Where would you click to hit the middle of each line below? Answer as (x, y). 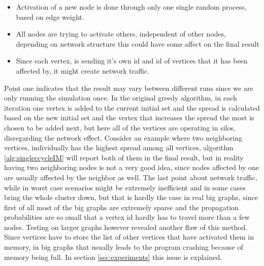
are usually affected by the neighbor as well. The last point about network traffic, (131, 177)
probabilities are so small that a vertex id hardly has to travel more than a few (127, 217)
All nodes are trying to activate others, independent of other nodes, (121, 34)
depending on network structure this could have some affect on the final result (138, 43)
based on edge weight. (50, 16)
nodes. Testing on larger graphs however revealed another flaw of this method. (126, 227)
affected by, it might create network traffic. (82, 70)
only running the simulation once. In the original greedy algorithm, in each (121, 98)
